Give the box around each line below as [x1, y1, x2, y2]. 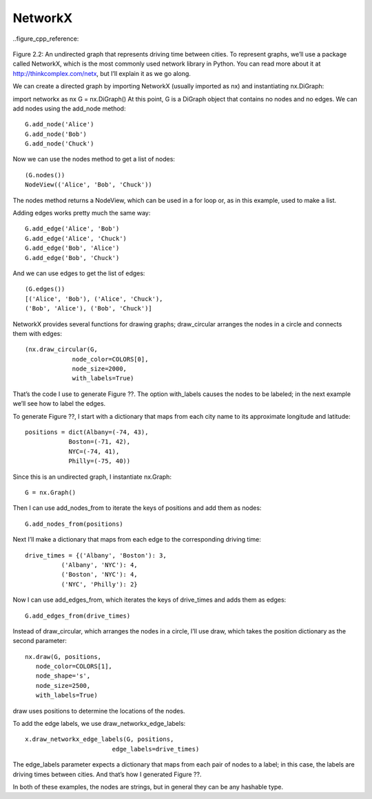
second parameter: [12, 637, 67, 645]
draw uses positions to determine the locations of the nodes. [12, 707, 185, 715]
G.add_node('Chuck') [25, 140, 94, 148]
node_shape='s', [35, 672, 91, 680]
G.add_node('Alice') [25, 121, 94, 128]
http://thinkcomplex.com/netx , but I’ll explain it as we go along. [12, 69, 191, 77]
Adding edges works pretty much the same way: [12, 209, 151, 217]
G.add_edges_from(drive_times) [25, 611, 131, 620]
